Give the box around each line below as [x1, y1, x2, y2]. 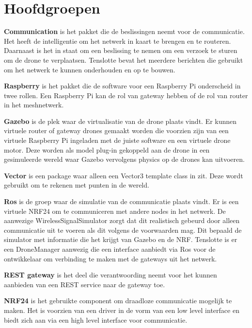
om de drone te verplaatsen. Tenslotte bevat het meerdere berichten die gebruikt [4, 54, 243, 65]
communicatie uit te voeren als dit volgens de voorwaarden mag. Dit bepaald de [4, 224, 242, 235]
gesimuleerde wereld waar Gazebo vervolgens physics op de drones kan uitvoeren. [4, 154, 245, 164]
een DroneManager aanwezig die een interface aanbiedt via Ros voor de [4, 244, 216, 254]
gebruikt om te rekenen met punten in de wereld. [4, 180, 149, 190]
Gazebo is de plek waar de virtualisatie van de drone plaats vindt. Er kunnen [4, 116, 237, 126]
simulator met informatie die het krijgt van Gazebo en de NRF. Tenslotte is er [4, 234, 237, 244]
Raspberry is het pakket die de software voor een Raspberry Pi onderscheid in [4, 81, 241, 91]
